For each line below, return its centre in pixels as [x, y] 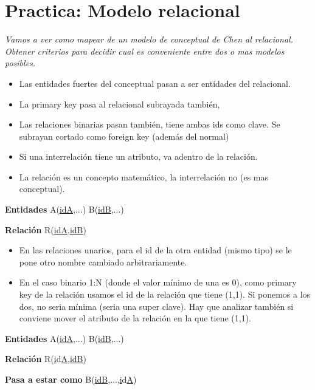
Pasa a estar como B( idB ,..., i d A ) [71, 379]
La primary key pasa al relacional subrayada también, [119, 104]
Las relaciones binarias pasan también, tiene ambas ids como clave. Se [150, 124]
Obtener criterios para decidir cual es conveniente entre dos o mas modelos [145, 51]
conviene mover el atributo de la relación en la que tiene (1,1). [135, 318]
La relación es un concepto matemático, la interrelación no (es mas [144, 176]
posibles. [20, 63]
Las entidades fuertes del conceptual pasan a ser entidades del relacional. [155, 83]
